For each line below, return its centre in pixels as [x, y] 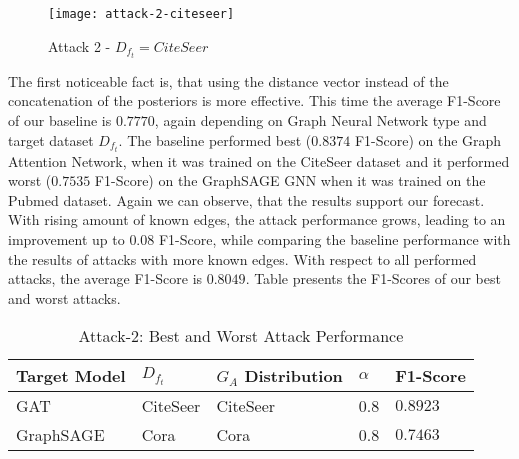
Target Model [71, 376]
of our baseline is [60, 119]
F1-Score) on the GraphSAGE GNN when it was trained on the [290, 180]
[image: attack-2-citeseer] [141, 14]
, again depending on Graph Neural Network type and [320, 119]
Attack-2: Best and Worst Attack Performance [241, 336]
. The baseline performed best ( [215, 139]
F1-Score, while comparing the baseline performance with [334, 239]
